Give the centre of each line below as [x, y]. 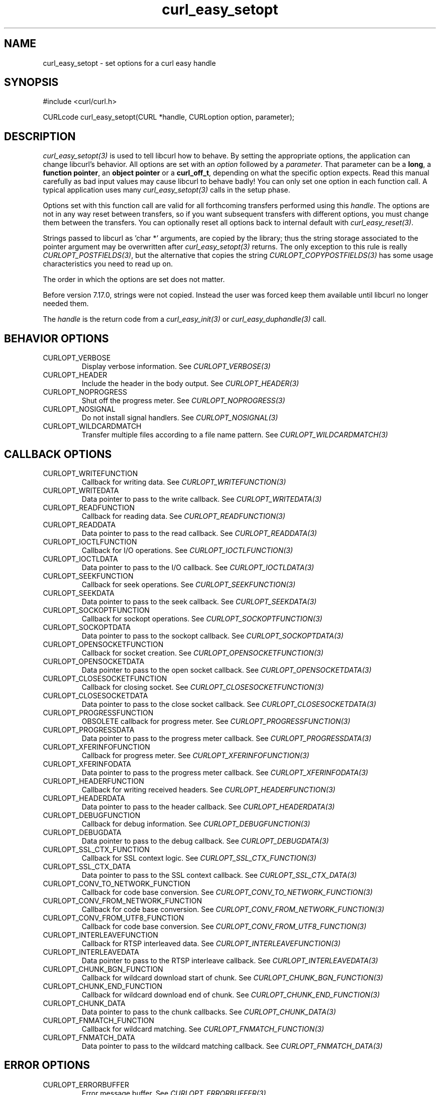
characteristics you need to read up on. [108, 264]
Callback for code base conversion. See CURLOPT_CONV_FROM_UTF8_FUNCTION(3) [224, 926]
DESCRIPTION [40, 136]
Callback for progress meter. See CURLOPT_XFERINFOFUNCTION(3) [195, 755]
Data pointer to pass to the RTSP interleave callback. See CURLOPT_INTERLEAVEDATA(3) [230, 960]
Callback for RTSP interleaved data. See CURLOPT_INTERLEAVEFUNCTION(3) [211, 943]
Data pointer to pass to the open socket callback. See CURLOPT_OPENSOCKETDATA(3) [227, 670]
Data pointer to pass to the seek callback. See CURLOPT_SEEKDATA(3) [199, 601]
